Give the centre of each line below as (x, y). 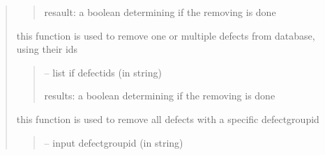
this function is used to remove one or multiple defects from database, (166, 35)
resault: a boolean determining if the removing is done (160, 12)
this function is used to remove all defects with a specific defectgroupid (168, 119)
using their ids (47, 49)
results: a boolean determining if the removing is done (160, 96)
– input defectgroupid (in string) (114, 142)
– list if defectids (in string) (103, 72)
